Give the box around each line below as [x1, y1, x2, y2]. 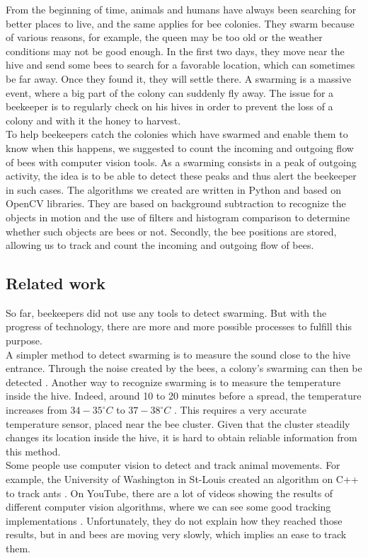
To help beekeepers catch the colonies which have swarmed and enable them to [6, 127, 348, 141]
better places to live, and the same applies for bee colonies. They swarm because [6, 16, 355, 30]
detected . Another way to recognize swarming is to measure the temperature [6, 374, 341, 389]
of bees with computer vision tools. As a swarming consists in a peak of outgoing [6, 154, 357, 169]
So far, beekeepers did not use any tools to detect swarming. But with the [6, 305, 327, 320]
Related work [6, 272, 106, 294]
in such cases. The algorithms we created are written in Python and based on [6, 182, 341, 197]
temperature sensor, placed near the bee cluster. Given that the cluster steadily [6, 416, 350, 431]
